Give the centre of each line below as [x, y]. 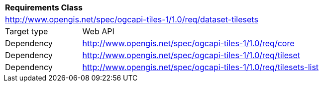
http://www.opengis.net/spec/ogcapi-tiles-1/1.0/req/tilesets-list [201, 67]
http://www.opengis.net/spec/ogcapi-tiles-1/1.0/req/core [188, 43]
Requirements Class [44, 7]
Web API [98, 31]
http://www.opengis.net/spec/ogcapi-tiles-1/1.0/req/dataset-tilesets [132, 19]
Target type [27, 31]
